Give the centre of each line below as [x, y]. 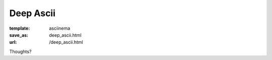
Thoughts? [20, 51]
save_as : [19, 35]
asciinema [60, 28]
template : [20, 28]
